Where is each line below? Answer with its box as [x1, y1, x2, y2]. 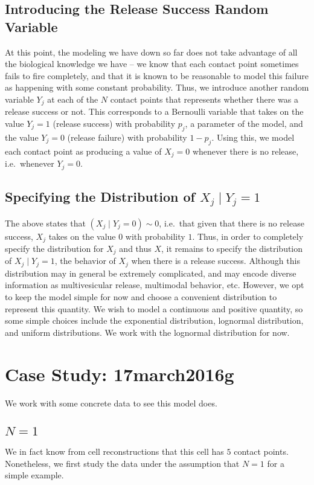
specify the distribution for [5, 242, 104, 254]
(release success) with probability [53, 117, 176, 130]
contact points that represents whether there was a [110, 92, 298, 105]
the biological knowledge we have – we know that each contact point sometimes [5, 57, 299, 70]
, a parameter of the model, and [185, 117, 303, 130]
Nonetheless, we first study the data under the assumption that [5, 457, 240, 469]
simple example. [5, 469, 64, 481]
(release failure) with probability [67, 130, 187, 143]
